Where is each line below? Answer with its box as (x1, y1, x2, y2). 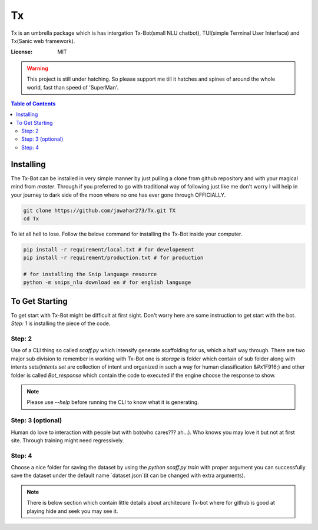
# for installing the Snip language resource (23, 271, 157, 278)
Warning (26, 65, 48, 72)
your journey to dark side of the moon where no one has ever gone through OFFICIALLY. (11, 191, 226, 198)
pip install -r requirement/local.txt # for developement (23, 246, 194, 253)
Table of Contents (11, 100, 56, 107)
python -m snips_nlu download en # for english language (23, 279, 191, 286)
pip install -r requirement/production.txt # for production (23, 254, 204, 261)
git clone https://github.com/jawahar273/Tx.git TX (23, 207, 176, 214)
